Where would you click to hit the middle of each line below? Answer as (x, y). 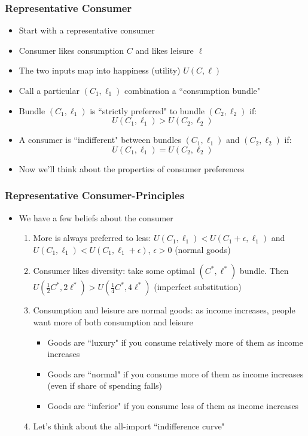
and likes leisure (164, 50)
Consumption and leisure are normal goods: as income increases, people (164, 310)
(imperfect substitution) (198, 287)
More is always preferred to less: (92, 238)
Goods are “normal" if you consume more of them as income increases (176, 374)
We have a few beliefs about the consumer (96, 217)
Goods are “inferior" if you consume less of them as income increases (173, 405)
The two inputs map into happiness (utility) (100, 70)
